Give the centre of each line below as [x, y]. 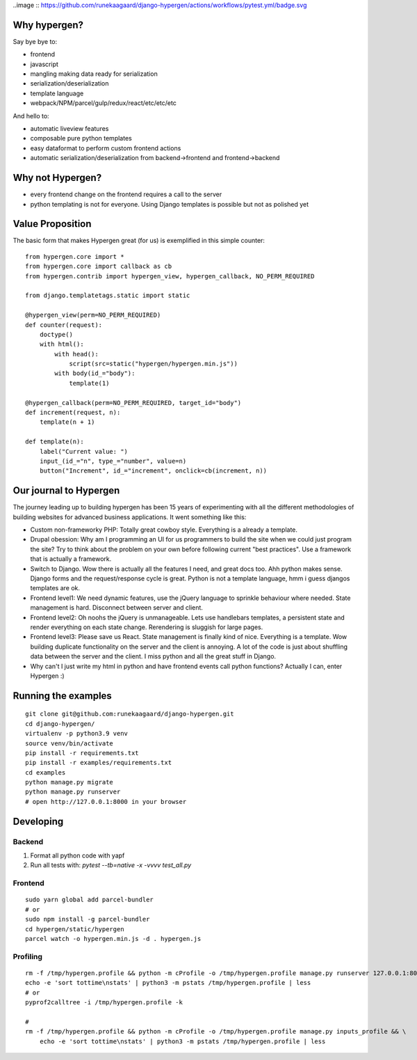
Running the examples [63, 696]
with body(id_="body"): [95, 373]
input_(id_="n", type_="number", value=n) [113, 461]
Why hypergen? [48, 25]
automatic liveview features [69, 129]
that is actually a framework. [71, 559]
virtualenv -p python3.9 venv [77, 734]
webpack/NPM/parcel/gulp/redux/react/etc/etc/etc [103, 103]
